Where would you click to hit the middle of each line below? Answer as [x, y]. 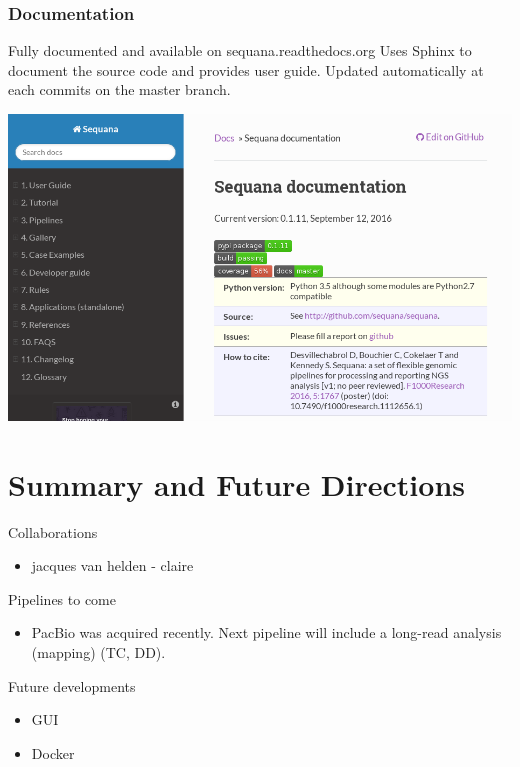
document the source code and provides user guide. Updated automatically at [246, 69]
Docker [53, 752]
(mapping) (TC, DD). [98, 652]
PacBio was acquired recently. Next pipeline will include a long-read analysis [266, 632]
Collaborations [53, 531]
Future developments [72, 685]
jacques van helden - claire [112, 565]
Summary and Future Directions [236, 483]
